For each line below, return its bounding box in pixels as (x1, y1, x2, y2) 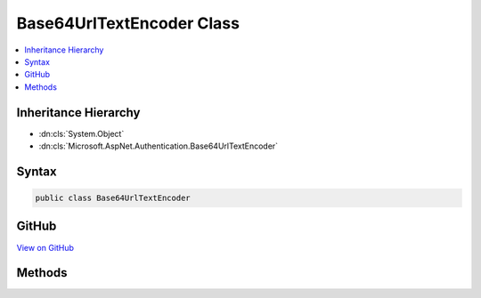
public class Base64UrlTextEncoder (35, 193, 191, 204)
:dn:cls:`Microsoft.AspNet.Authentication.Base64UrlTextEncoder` (38, 141, 279, 151)
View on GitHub (16, 242, 75, 253)
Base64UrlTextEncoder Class (16, 13, 240, 33)
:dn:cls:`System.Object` (38, 128, 125, 139)
